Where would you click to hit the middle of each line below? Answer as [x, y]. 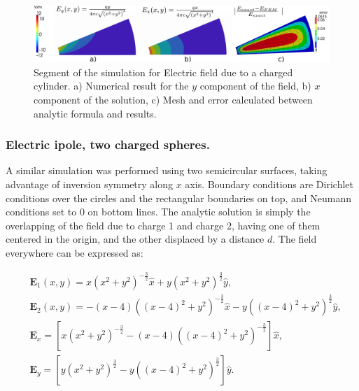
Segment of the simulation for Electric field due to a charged [163, 72]
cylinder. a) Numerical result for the [111, 86]
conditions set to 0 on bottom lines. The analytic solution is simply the [158, 212]
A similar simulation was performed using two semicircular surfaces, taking [167, 170]
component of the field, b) [255, 86]
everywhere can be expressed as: [75, 252]
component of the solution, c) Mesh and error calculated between [173, 99]
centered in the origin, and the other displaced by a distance [135, 239]
